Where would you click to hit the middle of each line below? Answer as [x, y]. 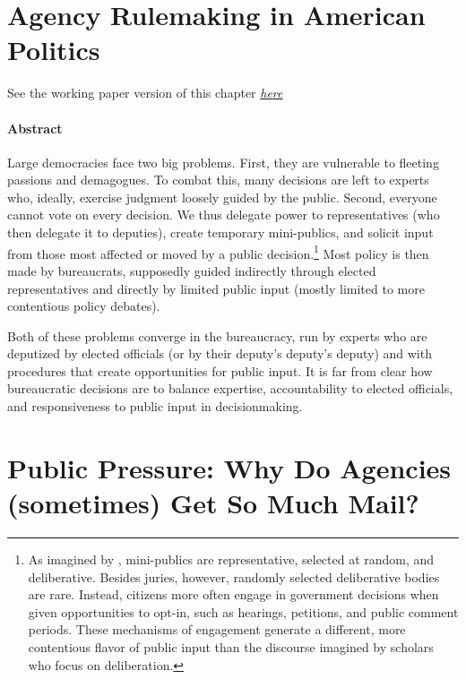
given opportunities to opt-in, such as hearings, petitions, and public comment [243, 611]
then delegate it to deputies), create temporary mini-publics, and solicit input [220, 232]
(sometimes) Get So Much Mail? [213, 503]
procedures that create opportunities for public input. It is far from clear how [220, 370]
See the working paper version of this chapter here [145, 93]
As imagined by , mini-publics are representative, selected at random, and [231, 559]
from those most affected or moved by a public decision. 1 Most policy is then [218, 252]
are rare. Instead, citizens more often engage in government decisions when [233, 594]
